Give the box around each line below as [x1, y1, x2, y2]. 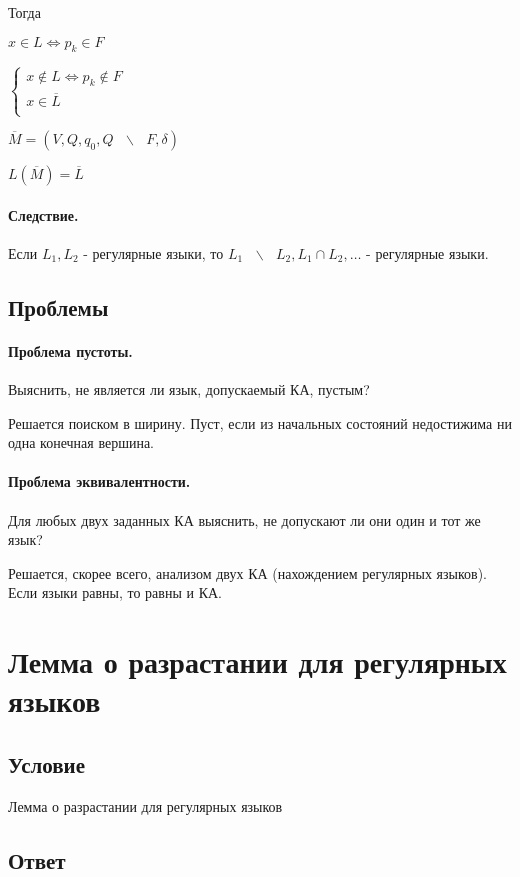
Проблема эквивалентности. [8, 471, 191, 492]
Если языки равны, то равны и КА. [8, 582, 222, 603]
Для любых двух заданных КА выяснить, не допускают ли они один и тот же [8, 509, 481, 530]
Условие [8, 748, 85, 779]
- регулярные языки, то [83, 242, 224, 263]
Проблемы [8, 291, 109, 322]
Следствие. [8, 204, 79, 225]
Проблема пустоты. [8, 340, 133, 361]
